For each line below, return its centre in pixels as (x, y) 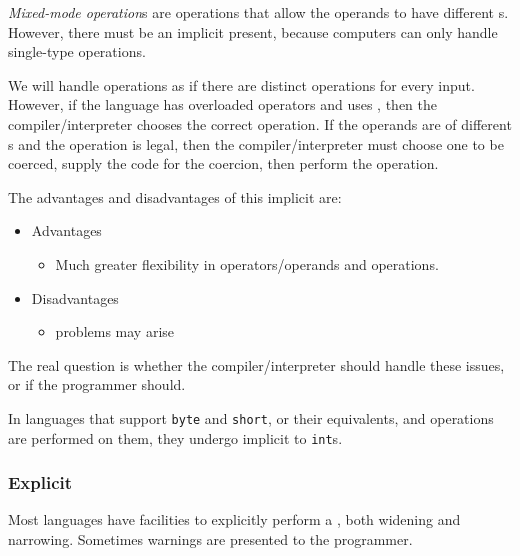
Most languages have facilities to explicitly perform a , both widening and (234, 519)
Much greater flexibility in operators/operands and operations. (247, 263)
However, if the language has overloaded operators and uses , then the (223, 104)
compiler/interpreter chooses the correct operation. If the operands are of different (260, 123)
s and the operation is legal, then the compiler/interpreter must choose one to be (256, 143)
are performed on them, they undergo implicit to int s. (175, 437)
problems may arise (115, 331)
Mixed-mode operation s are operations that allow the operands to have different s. (258, 12)
